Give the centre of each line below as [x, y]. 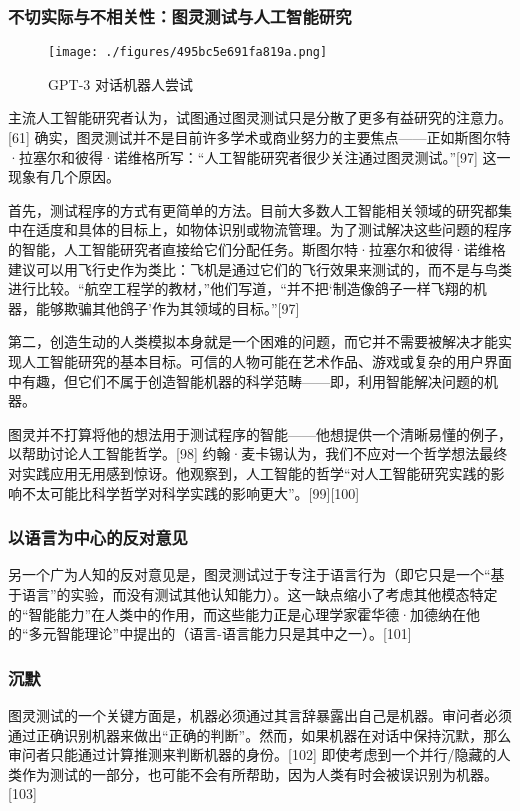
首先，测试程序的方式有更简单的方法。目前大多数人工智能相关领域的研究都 [253, 209]
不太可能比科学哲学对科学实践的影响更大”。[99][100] [190, 492]
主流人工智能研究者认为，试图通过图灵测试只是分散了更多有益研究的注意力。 [260, 117]
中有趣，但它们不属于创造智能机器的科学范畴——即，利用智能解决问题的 [246, 380]
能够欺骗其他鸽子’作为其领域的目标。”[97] [167, 307]
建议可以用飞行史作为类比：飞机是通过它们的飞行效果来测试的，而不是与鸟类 [260, 268]
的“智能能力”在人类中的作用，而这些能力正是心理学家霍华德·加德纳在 [237, 613]
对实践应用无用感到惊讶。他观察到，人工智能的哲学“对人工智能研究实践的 [249, 472]
